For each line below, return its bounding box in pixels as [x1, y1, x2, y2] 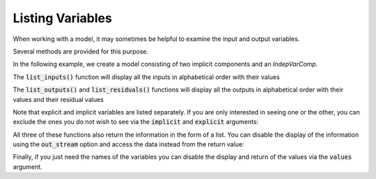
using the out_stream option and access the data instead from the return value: [13, 140, 245, 148]
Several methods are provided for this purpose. [13, 47, 149, 56]
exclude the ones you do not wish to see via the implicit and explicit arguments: [13, 118, 259, 126]
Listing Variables [13, 10, 113, 26]
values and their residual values [13, 95, 104, 103]
